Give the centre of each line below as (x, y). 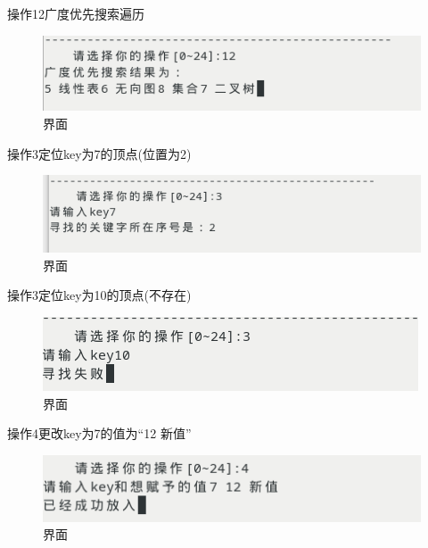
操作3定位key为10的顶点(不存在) (99, 295)
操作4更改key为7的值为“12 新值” (99, 433)
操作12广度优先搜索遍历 (76, 13)
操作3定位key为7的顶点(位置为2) (99, 153)
